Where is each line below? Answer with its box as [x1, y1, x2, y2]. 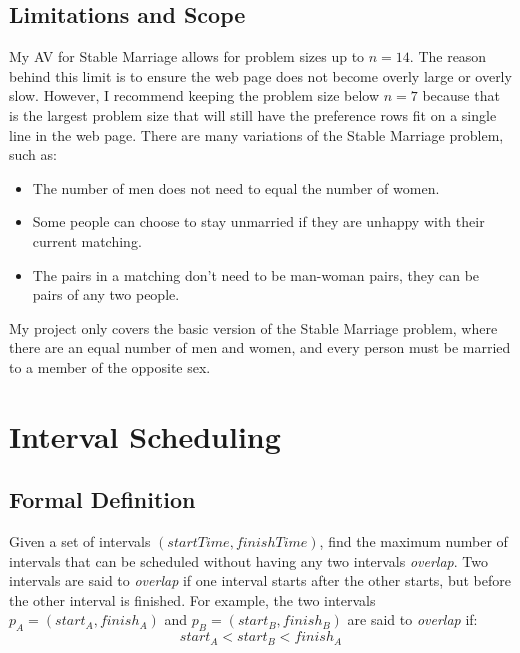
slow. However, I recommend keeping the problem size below [9, 85, 380, 106]
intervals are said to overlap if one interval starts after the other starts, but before [9, 570, 511, 591]
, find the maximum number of [319, 531, 508, 552]
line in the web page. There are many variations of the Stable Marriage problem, [9, 124, 504, 145]
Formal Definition [9, 484, 196, 515]
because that [422, 85, 500, 106]
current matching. [32, 230, 142, 251]
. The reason [409, 46, 487, 67]
